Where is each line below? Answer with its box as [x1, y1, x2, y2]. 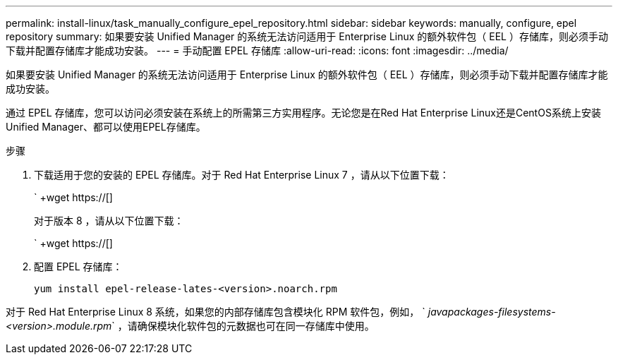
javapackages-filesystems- [428, 306, 556, 318]
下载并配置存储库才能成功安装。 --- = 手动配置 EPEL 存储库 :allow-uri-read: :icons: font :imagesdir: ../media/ [6, 44, 509, 56]
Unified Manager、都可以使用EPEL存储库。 [6, 121, 206, 133]
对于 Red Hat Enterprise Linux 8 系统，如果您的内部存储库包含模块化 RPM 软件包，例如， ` [6, 306, 425, 318]
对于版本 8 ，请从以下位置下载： [34, 215, 184, 227]
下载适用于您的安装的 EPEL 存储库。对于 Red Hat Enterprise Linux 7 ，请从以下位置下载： [34, 169, 449, 181]
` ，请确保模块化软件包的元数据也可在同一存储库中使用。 [111, 320, 375, 332]
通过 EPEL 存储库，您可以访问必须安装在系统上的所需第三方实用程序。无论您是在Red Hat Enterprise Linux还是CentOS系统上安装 [6, 107, 601, 119]
